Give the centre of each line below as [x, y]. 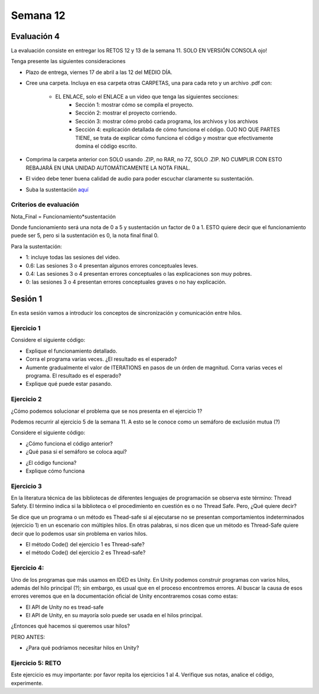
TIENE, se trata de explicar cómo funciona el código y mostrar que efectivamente [174, 138]
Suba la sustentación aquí [57, 190]
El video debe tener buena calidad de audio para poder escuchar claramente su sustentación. [140, 179]
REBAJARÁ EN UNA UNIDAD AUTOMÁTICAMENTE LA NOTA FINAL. [108, 168]
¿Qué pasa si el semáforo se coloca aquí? [76, 452]
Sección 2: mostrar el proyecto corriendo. [126, 113]
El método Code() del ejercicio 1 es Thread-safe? [85, 544]
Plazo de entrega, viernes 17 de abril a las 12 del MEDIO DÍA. [99, 72]
